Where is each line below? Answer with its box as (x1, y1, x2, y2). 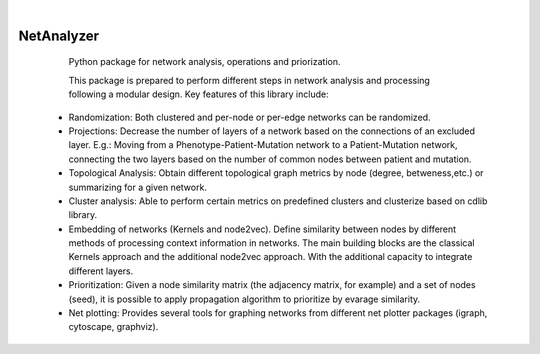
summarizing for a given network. (68, 181, 207, 193)
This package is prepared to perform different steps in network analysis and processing (68, 74, 430, 86)
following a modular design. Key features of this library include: (68, 88, 329, 100)
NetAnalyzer (18, 27, 100, 44)
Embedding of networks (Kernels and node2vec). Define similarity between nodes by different (68, 223, 457, 235)
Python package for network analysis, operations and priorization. (68, 56, 341, 68)
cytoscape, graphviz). (68, 321, 159, 333)
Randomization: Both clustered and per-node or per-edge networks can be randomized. (68, 111, 431, 123)
